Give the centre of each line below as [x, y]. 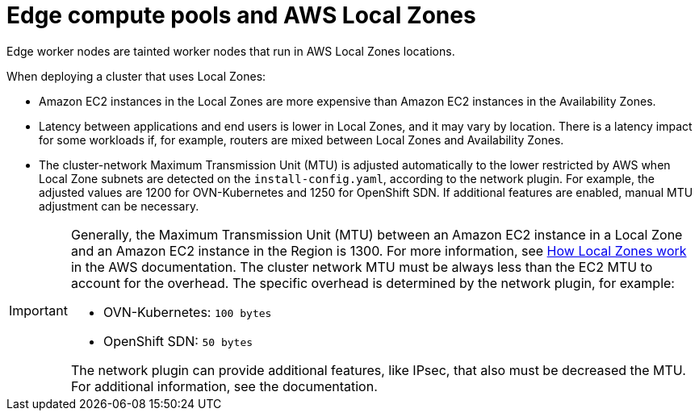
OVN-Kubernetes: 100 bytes [187, 312]
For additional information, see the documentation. [224, 386]
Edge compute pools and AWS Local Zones [241, 15]
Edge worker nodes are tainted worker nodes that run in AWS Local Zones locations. [231, 51]
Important [38, 310]
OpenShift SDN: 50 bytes [178, 341]
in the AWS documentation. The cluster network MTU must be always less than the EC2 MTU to [362, 267]
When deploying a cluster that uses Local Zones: [136, 76]
